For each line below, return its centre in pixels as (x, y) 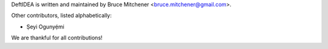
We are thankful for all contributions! (57, 38)
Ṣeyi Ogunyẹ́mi (46, 27)
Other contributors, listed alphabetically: (61, 16)
